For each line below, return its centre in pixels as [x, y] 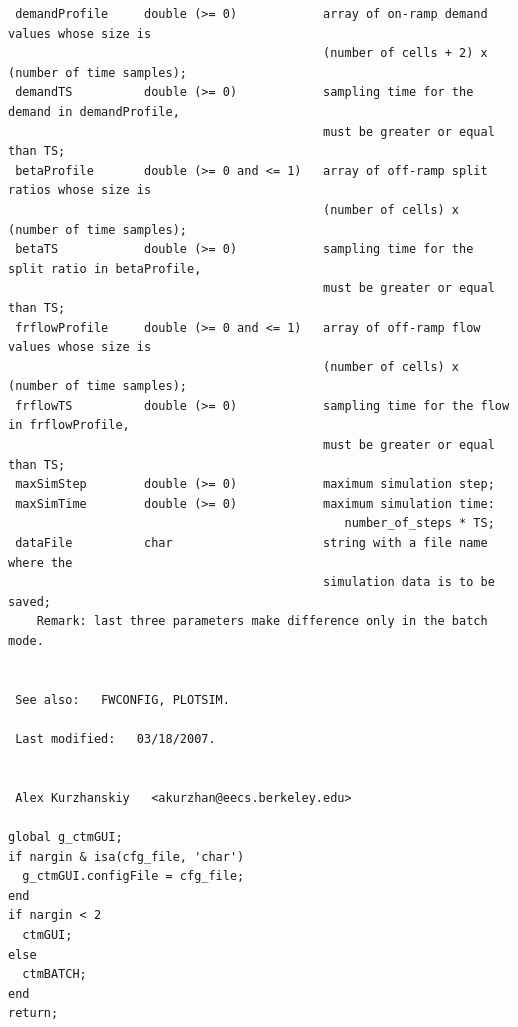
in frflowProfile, [69, 425]
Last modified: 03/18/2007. [115, 738]
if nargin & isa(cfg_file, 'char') [126, 856]
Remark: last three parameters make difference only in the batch [262, 621]
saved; [29, 601]
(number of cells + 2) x [405, 53]
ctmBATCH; [54, 974]
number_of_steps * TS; [419, 523]
